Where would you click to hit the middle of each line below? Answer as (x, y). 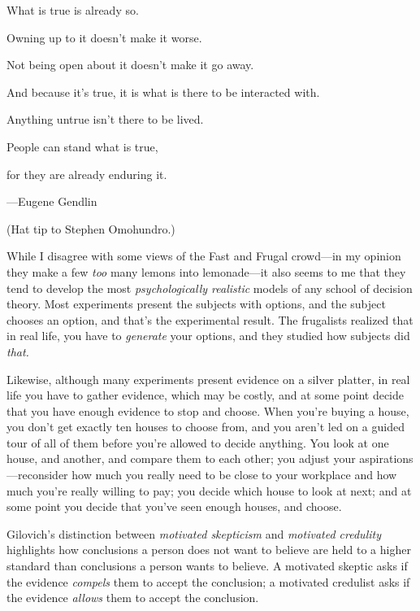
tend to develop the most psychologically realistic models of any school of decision (210, 288)
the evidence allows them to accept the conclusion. (133, 598)
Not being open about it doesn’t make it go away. (130, 65)
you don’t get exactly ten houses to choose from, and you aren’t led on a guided (206, 427)
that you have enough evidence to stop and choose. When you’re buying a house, (208, 410)
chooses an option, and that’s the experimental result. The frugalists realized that (210, 319)
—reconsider (37, 475)
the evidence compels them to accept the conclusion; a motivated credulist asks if (208, 581)
